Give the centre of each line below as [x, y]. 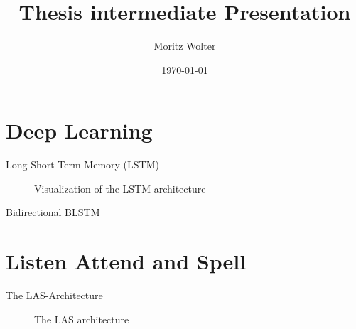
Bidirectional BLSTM [53, 212]
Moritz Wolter [185, 46]
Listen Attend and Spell [126, 261]
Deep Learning [79, 130]
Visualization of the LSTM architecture [120, 188]
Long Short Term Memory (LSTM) [82, 164]
